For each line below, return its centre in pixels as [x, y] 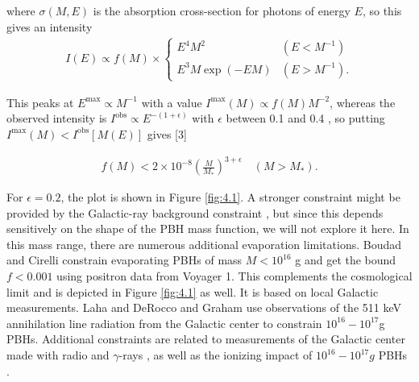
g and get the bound [346, 260]
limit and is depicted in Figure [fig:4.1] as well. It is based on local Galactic [193, 291]
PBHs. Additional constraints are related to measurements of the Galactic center [206, 339]
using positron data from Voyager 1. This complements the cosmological [234, 276]
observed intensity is [57, 118]
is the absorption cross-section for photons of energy [222, 10]
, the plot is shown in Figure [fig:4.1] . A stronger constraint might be [230, 197]
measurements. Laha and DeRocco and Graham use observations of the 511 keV [204, 307]
